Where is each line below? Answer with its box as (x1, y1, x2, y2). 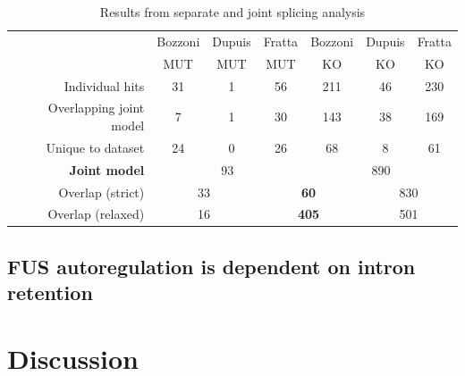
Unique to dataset (46, 138, 145, 156)
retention (7, 279, 93, 306)
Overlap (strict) (58, 182, 145, 201)
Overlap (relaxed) (47, 205, 145, 223)
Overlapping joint (47, 98, 145, 117)
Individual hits (63, 76, 145, 95)
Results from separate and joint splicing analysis (99, 3, 366, 21)
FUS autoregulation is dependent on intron (7, 252, 416, 280)
